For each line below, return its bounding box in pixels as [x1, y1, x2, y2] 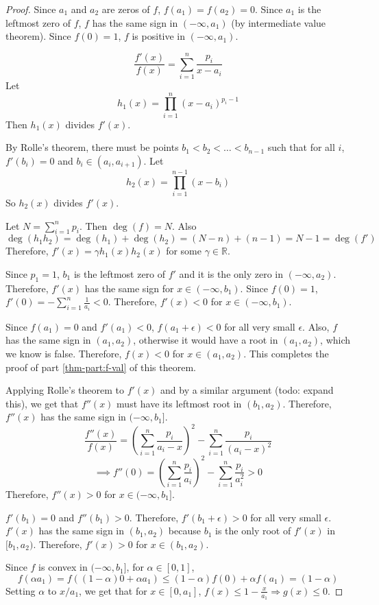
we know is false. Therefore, [5, 346, 122, 360]
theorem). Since [5, 29, 71, 43]
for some [166, 244, 201, 258]
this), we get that [5, 396, 79, 410]
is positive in [132, 29, 186, 43]
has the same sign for [84, 281, 174, 295]
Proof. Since [5, 2, 56, 16]
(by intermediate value [231, 15, 326, 29]
